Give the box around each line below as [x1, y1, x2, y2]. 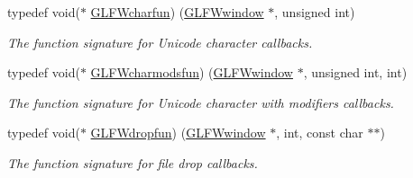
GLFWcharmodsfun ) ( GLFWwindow [90, 63, 293, 82]
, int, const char [276, 123, 363, 142]
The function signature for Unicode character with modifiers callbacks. [7, 93, 394, 111]
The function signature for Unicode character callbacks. [7, 32, 313, 51]
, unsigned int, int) [303, 63, 408, 82]
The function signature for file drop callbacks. [7, 153, 258, 172]
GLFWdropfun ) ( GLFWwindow [90, 123, 266, 142]
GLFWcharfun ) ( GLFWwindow [90, 3, 264, 21]
